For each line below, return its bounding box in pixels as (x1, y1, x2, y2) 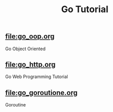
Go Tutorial (61, 4, 108, 15)
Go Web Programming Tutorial (5, 73, 68, 80)
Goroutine (5, 102, 26, 108)
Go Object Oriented (5, 46, 46, 52)
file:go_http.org (5, 60, 55, 69)
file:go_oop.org (5, 32, 54, 41)
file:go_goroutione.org (5, 88, 78, 97)
